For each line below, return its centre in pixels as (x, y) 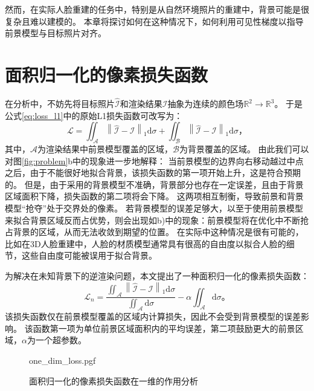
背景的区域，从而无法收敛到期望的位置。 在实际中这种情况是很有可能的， (158, 232)
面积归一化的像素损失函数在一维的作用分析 (114, 380)
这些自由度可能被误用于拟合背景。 (89, 255)
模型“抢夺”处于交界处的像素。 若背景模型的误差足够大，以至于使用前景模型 (154, 208)
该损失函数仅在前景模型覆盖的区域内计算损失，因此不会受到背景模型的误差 (153, 316)
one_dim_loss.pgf (62, 360)
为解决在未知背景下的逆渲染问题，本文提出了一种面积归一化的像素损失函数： (157, 276)
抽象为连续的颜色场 (206, 104)
